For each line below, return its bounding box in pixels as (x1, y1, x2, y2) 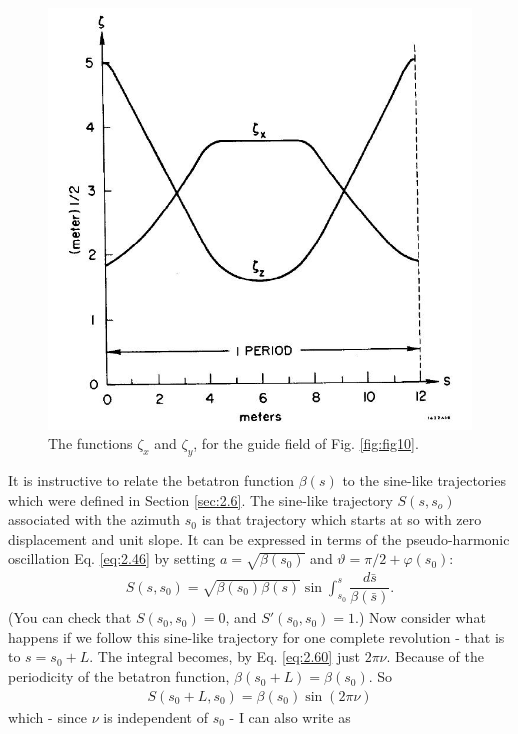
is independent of (103, 706, 208, 727)
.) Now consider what (355, 607, 486, 628)
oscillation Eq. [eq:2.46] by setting (8, 548, 216, 569)
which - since (8, 706, 88, 727)
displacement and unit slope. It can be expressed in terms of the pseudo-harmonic (8, 528, 510, 549)
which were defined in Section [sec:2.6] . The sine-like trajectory (8, 489, 393, 510)
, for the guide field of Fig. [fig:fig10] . (193, 433, 419, 454)
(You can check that (8, 607, 132, 628)
